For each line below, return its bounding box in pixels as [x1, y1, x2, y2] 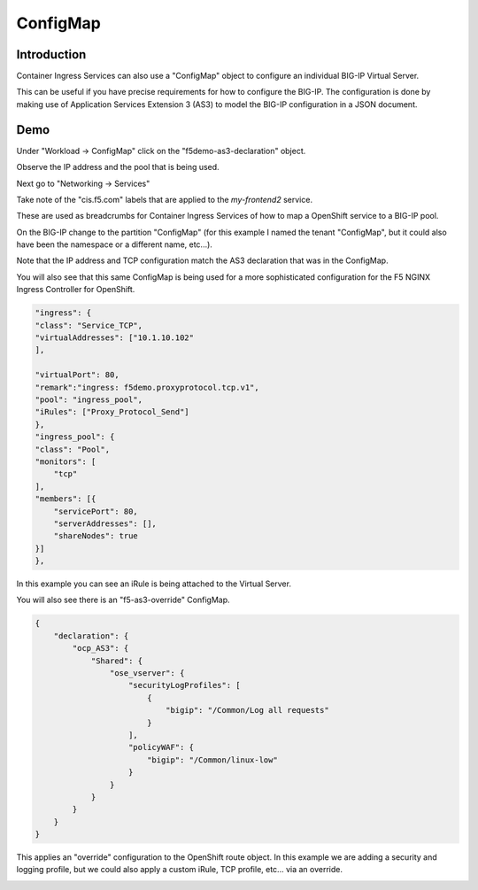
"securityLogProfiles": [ [128, 680, 241, 691]
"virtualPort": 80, [35, 370, 119, 380]
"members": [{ [35, 494, 96, 504]
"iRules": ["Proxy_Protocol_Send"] [35, 407, 189, 417]
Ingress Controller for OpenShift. [16, 284, 135, 295]
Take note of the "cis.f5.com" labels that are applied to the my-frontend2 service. [16, 194, 313, 205]
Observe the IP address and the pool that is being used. [16, 162, 220, 173]
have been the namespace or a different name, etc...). [16, 239, 212, 250]
